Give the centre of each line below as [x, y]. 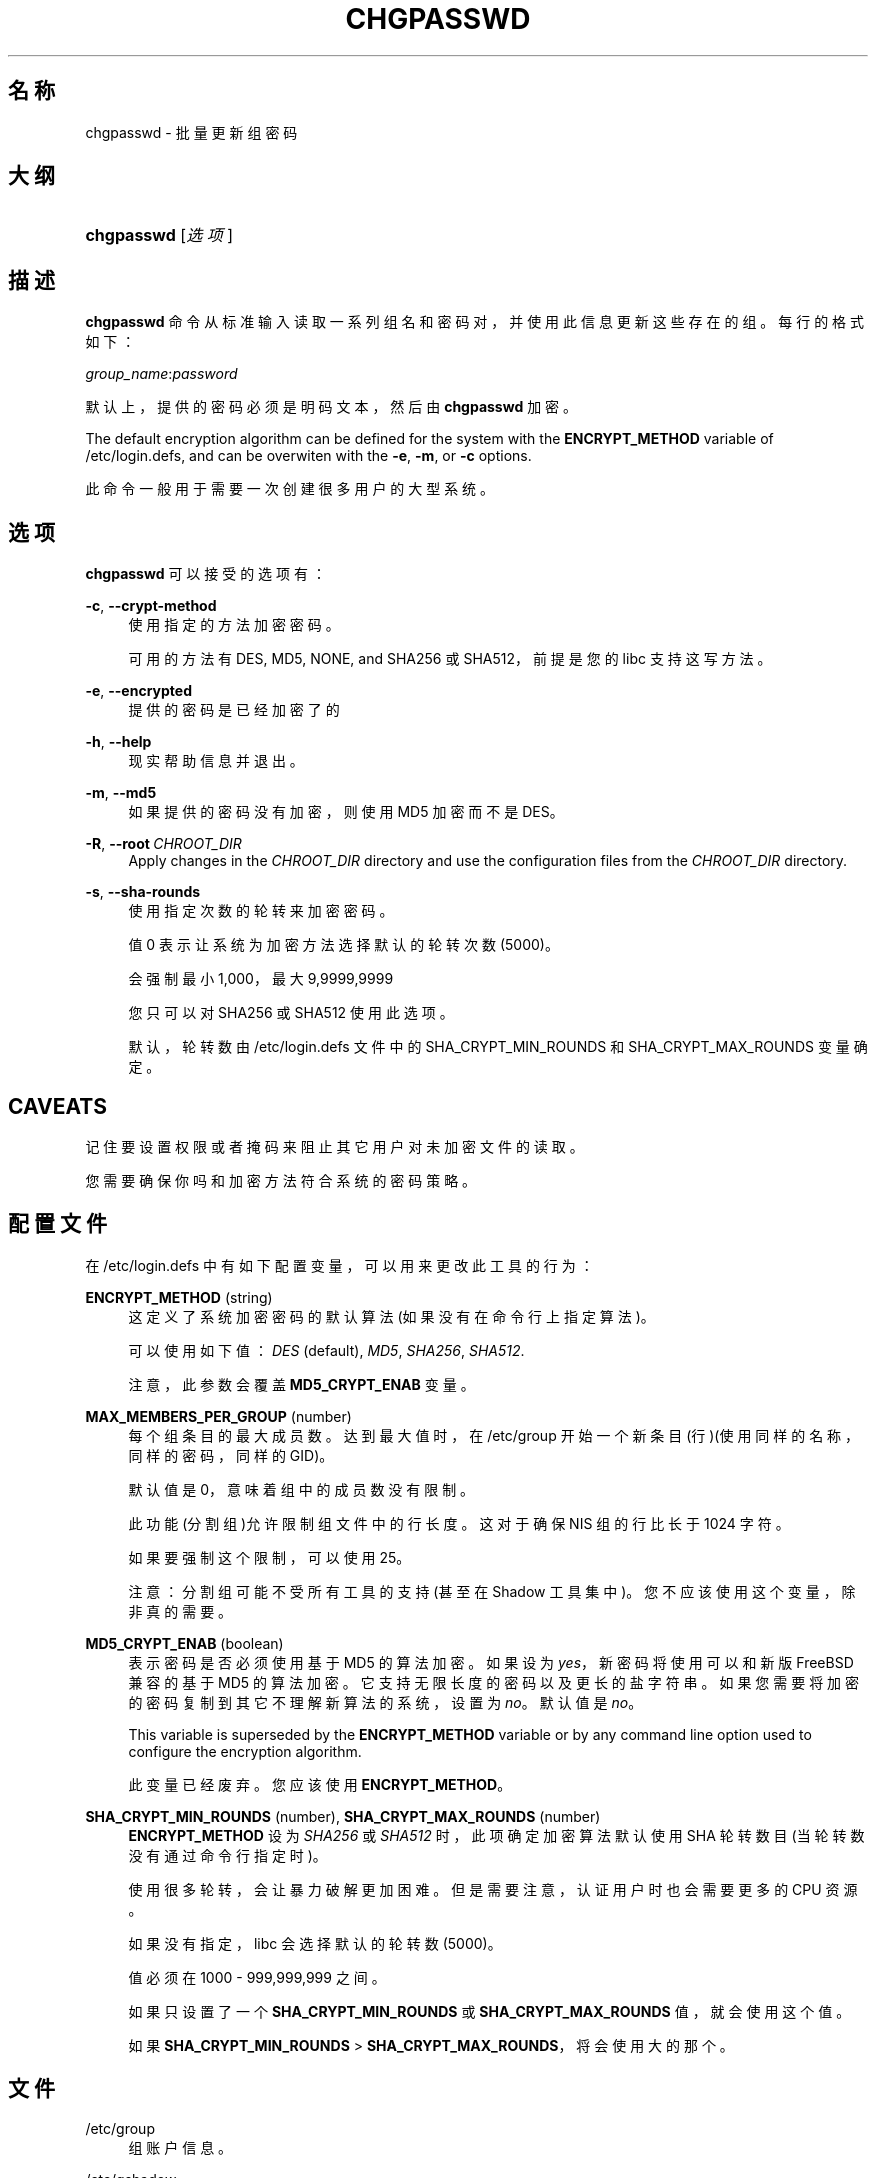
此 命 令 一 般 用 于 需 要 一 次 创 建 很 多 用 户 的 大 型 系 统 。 [290, 489]
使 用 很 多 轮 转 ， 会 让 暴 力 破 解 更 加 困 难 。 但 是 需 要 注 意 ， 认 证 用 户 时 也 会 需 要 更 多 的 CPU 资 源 [493, 1889]
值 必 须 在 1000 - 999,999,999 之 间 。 [257, 1977]
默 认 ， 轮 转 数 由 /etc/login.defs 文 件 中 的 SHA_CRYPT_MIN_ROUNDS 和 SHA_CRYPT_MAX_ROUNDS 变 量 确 [498, 1047]
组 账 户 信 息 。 [180, 2147]
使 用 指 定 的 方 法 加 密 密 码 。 [234, 625]
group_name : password [161, 374]
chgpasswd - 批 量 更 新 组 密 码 [191, 132]
